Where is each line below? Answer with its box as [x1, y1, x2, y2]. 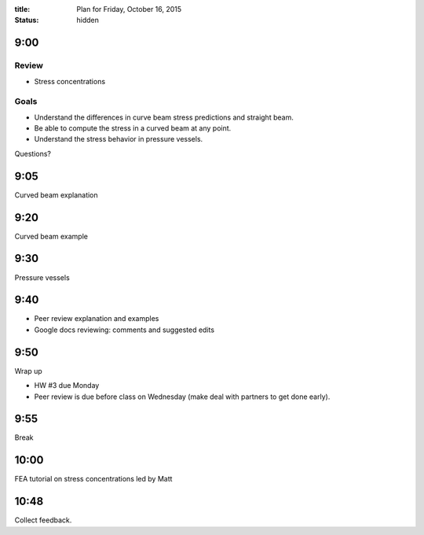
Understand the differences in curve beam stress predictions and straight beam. [34, 113, 294, 122]
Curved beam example [14, 231, 88, 241]
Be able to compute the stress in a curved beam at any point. [34, 124, 232, 133]
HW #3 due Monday [34, 381, 100, 390]
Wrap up [14, 366, 42, 375]
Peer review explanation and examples [34, 314, 159, 323]
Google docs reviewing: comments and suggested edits [34, 325, 215, 334]
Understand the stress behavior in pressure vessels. [34, 135, 203, 144]
